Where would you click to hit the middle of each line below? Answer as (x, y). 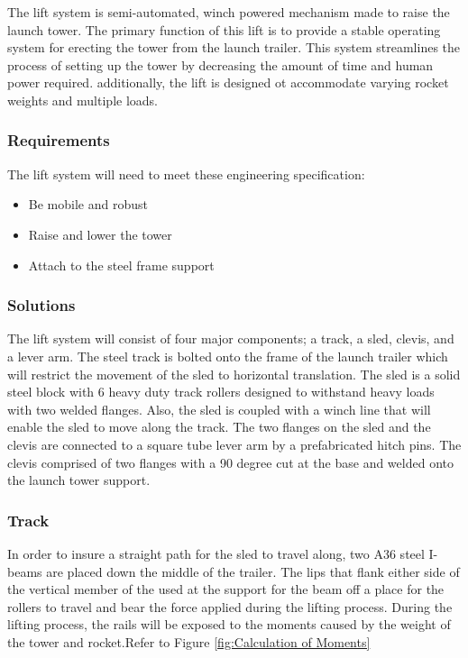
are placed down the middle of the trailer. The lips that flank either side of (253, 571)
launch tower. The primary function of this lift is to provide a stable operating (224, 29)
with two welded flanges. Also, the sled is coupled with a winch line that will (219, 409)
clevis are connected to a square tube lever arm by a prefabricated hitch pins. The (234, 444)
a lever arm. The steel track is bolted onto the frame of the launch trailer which (228, 356)
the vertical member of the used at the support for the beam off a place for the (226, 589)
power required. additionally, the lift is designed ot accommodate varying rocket (228, 82)
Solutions (41, 305)
